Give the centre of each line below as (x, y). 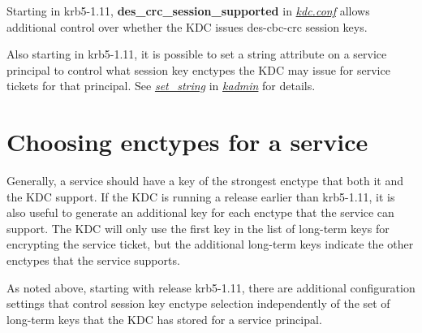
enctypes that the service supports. (93, 260)
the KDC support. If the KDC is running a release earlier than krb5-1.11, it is (201, 196)
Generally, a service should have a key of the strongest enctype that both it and (205, 181)
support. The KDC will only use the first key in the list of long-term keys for (198, 228)
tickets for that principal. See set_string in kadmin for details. (161, 86)
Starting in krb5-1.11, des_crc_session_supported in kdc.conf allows (188, 11)
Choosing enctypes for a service (187, 142)
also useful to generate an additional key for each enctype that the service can (200, 212)
